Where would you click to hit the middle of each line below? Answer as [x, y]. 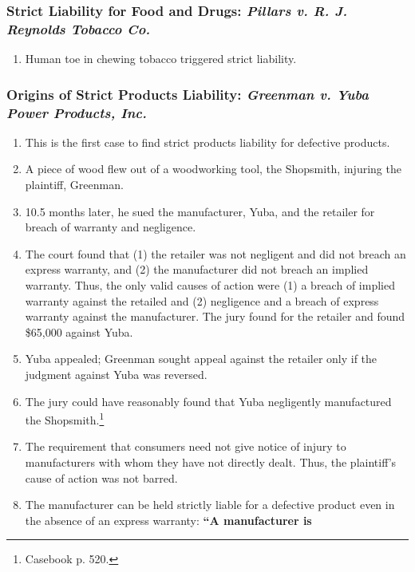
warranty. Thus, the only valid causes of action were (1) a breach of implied [210, 285]
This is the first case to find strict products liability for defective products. [207, 142]
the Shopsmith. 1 [65, 418]
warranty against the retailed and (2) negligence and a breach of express [202, 300]
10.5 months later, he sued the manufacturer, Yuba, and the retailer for [200, 211]
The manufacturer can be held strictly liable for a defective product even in [210, 505]
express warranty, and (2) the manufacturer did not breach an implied [197, 269]
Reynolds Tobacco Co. [79, 28]
